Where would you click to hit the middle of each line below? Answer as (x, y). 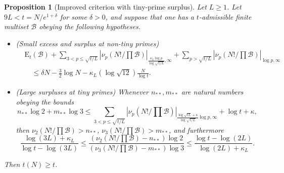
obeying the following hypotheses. (90, 26)
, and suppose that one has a (150, 16)
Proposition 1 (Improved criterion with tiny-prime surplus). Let (105, 7)
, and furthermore (196, 129)
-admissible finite (225, 16)
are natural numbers (212, 91)
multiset (16, 26)
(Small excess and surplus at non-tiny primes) (87, 43)
